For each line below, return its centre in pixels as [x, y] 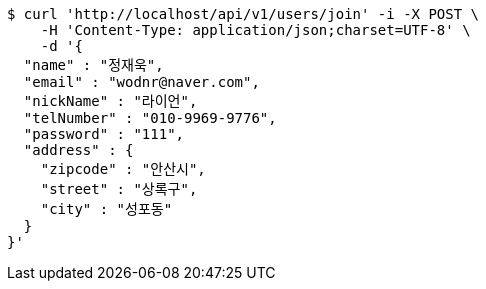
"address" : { [78, 150]
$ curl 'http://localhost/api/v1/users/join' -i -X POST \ [243, 14]
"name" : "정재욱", [93, 65]
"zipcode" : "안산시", [123, 169]
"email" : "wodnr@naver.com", [141, 82]
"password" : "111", [104, 134]
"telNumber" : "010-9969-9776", [150, 118]
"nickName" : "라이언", [110, 101]
